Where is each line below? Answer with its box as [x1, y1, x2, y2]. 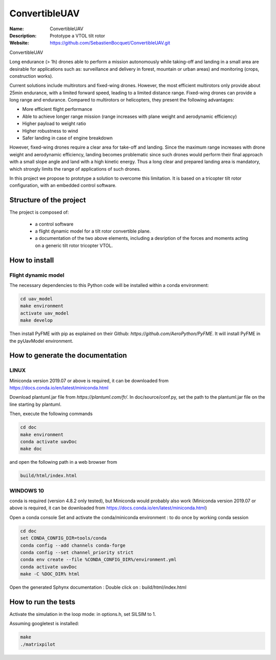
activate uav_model [20, 310, 69, 316]
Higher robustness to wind [22, 128, 78, 134]
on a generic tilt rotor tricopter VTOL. [35, 242, 113, 249]
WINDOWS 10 [9, 487, 44, 494]
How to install [9, 256, 54, 264]
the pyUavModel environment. [9, 338, 74, 344]
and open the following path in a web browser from [9, 459, 118, 465]
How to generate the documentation [9, 351, 127, 360]
